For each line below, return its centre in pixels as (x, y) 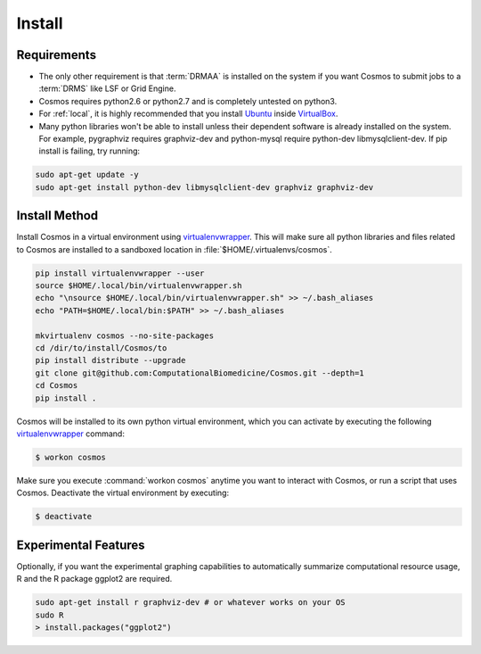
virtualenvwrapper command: (70, 434)
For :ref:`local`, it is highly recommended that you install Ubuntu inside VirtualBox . (188, 114)
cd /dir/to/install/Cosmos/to (101, 348)
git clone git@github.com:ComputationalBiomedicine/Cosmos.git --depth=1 (200, 373)
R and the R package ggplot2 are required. (94, 579)
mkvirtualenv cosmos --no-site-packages (124, 335)
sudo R (49, 615)
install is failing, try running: (90, 151)
